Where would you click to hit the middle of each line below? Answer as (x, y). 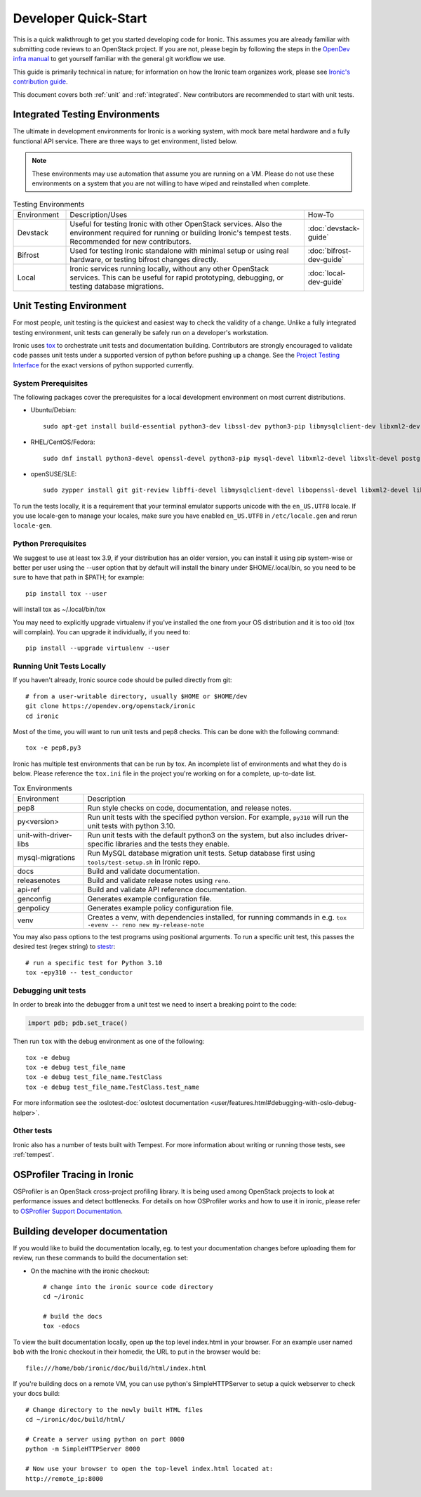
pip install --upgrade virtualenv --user (98, 648)
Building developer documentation (91, 1231)
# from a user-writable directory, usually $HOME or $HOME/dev (136, 696)
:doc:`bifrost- (329, 251)
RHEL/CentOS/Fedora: (63, 442)
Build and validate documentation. (143, 871)
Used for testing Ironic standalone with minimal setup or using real (179, 251)
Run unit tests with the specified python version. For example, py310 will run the (218, 817)
